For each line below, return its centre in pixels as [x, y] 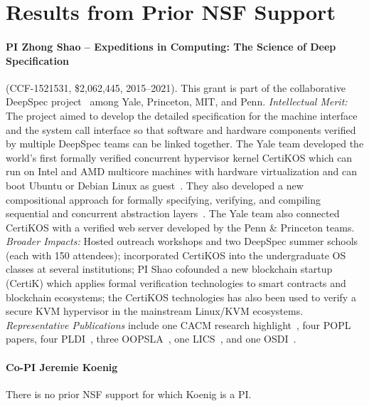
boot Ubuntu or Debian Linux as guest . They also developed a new [155, 185]
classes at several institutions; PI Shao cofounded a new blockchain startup [169, 269]
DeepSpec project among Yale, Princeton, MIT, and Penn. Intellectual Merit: [177, 101]
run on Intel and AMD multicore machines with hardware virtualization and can [182, 171]
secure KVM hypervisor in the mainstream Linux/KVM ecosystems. [155, 311]
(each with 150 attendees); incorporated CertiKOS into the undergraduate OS [176, 255]
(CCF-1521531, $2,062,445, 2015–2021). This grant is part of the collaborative [176, 87]
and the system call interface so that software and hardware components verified [181, 129]
